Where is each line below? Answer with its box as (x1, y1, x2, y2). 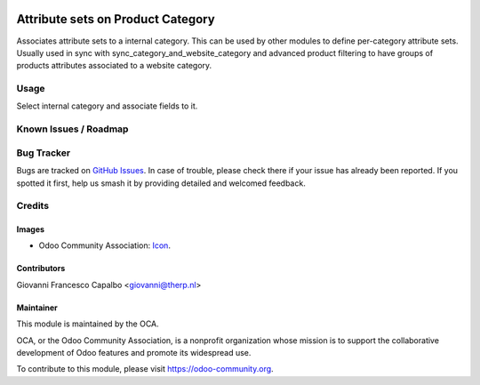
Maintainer (16, 302, 58, 313)
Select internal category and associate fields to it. (16, 100, 198, 111)
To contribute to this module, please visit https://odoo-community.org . (16, 364, 275, 374)
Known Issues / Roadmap (16, 123, 129, 135)
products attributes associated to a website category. (16, 60, 212, 71)
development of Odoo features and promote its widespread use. (16, 348, 252, 358)
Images (16, 224, 44, 235)
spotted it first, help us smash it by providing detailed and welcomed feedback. (16, 178, 306, 188)
